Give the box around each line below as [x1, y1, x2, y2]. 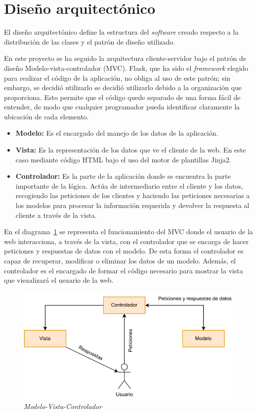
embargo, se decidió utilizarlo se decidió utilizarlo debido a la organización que [4, 82, 242, 93]
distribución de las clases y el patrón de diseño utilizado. [4, 36, 175, 47]
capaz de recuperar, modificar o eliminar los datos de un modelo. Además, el [4, 256, 236, 265]
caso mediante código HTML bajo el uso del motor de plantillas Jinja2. [15, 154, 232, 164]
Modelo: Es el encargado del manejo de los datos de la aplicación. [15, 128, 218, 138]
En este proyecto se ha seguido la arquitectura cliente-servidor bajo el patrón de [4, 53, 246, 63]
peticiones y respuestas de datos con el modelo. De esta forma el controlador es [4, 246, 244, 256]
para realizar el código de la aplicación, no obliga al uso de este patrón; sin [4, 72, 231, 83]
